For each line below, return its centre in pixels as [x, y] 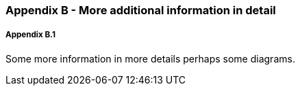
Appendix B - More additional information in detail [141, 10]
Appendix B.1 [30, 35]
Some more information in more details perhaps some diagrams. [150, 58]
